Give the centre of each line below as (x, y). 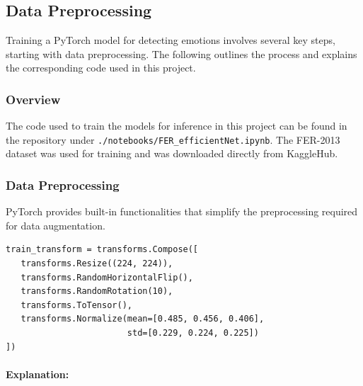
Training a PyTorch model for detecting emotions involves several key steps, (171, 40)
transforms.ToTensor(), (76, 305)
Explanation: (38, 374)
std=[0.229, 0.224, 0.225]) (193, 333)
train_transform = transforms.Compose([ (102, 250)
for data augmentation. (56, 225)
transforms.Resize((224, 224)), (97, 264)
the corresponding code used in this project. (101, 68)
